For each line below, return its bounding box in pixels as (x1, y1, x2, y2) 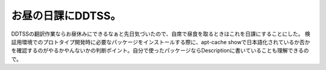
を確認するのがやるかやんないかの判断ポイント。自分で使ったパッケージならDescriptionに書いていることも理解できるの (11, 47, 309, 54)
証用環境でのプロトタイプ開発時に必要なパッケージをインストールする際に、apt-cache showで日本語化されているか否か (11, 38, 310, 45)
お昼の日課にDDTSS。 (11, 9, 121, 22)
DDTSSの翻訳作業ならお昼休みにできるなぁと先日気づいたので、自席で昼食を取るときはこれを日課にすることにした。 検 (11, 30, 311, 37)
